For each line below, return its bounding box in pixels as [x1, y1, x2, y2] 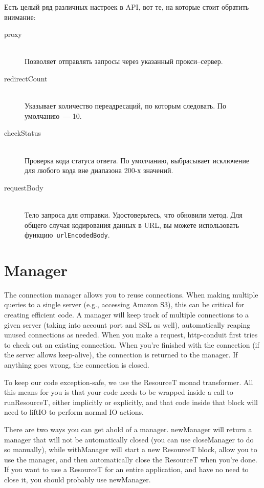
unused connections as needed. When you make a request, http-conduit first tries [4, 329, 258, 340]
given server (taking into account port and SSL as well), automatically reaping [4, 319, 251, 330]
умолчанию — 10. [25, 110, 82, 121]
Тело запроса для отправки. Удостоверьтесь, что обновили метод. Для [25, 209, 243, 220]
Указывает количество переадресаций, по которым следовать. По [25, 100, 226, 111]
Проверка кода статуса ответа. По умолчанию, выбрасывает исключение [25, 155, 250, 165]
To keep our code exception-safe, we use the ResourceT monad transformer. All [4, 376, 253, 387]
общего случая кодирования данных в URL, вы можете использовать [25, 219, 239, 230]
